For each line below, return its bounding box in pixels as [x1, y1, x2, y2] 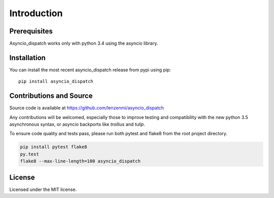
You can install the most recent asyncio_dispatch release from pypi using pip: [9, 66, 171, 73]
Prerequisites [9, 27, 53, 35]
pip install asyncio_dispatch [18, 78, 94, 85]
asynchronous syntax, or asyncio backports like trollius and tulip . [9, 122, 146, 128]
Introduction [9, 8, 63, 19]
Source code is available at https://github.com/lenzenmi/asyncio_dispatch [9, 105, 164, 111]
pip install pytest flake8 [20, 144, 87, 150]
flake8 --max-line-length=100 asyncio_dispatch [20, 159, 141, 164]
